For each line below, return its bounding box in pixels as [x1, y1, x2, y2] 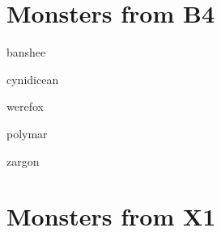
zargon [6, 152, 40, 169]
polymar [6, 124, 48, 141]
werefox [6, 98, 44, 115]
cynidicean [6, 70, 59, 87]
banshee [6, 44, 46, 61]
